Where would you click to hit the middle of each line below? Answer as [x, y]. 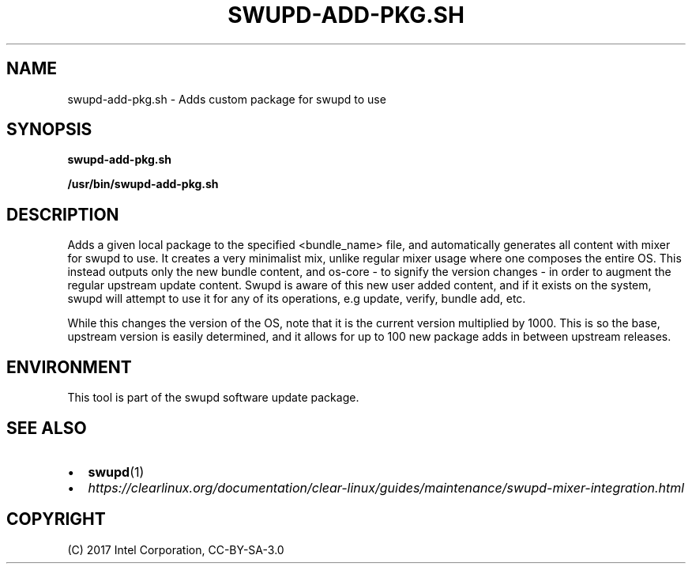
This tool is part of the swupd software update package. [213, 398]
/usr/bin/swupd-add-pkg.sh [143, 184]
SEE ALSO [47, 428]
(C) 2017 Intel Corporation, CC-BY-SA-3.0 [176, 549]
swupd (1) [116, 472]
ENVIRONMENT [69, 367]
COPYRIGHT [56, 519]
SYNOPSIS [49, 130]
